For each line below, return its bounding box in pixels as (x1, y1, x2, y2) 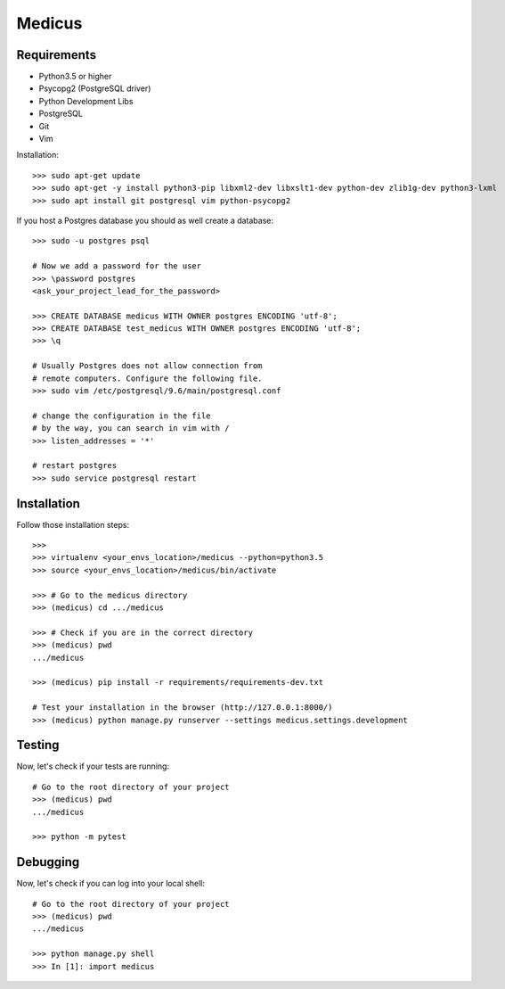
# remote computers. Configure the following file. (32, 373, 263, 383)
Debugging (16, 854, 80, 869)
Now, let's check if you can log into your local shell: (16, 878, 205, 889)
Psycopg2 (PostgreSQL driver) (38, 83, 151, 94)
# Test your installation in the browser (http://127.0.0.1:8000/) (32, 703, 333, 713)
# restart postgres (32, 460, 118, 471)
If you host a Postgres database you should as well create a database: (16, 215, 274, 226)
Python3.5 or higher (38, 71, 112, 82)
